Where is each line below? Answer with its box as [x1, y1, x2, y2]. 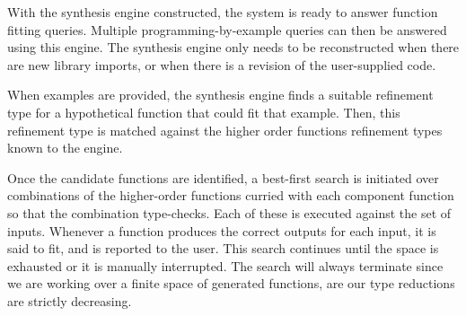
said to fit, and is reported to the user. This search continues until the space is [7, 239, 439, 258]
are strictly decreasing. [7, 291, 132, 310]
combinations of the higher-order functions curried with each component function [7, 186, 454, 205]
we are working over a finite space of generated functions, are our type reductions [7, 274, 455, 293]
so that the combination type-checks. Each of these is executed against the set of [7, 203, 452, 222]
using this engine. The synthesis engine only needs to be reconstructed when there [7, 38, 460, 57]
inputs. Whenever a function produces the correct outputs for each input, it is [7, 221, 436, 240]
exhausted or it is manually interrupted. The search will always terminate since [7, 256, 444, 275]
